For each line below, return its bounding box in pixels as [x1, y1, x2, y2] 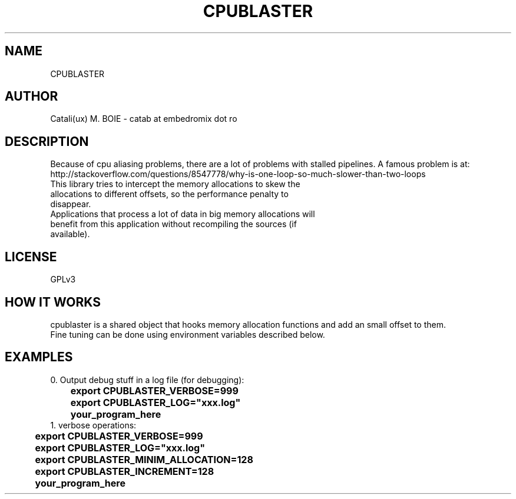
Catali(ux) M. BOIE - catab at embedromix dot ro [50, 114, 237, 124]
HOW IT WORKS [5, 294, 101, 310]
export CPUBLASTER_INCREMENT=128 [35, 465, 214, 477]
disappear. [50, 199, 91, 209]
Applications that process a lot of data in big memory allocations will [50, 209, 315, 219]
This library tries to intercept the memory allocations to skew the [50, 179, 300, 189]
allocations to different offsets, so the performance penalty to [50, 189, 289, 199]
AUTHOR [5, 89, 58, 104]
